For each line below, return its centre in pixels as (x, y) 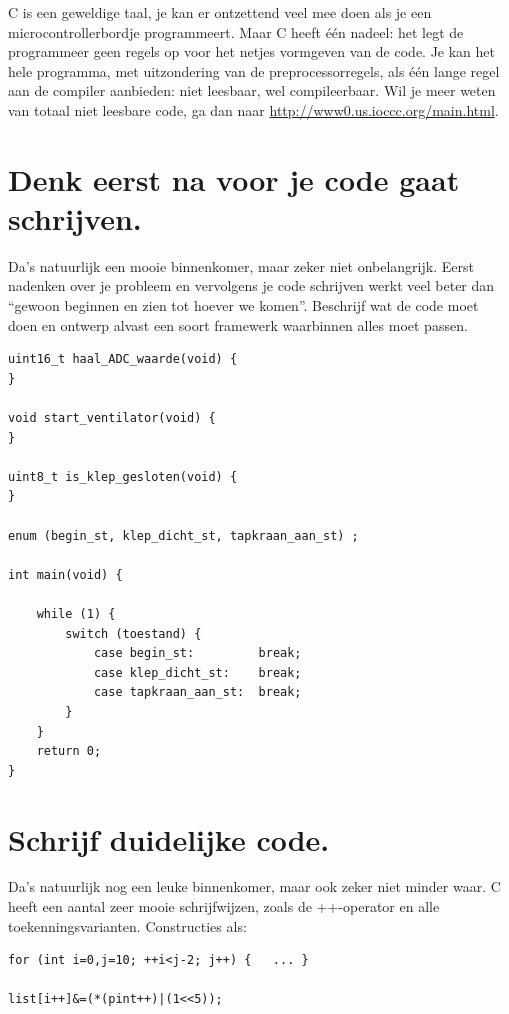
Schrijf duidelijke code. (169, 838)
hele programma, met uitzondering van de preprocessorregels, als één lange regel (254, 70)
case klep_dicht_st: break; (197, 672)
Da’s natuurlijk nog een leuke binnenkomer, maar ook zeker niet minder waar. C (254, 886)
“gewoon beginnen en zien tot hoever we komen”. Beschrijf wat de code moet (243, 305)
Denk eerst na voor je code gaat (234, 178)
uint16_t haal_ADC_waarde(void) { (123, 359)
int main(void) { (65, 574)
